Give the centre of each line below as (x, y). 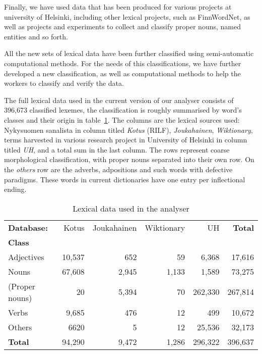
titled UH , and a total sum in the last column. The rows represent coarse (117, 149)
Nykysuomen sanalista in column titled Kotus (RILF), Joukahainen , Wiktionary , (128, 130)
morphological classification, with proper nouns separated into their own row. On (129, 159)
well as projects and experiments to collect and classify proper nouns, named (122, 27)
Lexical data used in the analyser (131, 208)
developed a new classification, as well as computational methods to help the (122, 73)
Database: (28, 227)
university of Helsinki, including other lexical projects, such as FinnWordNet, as (127, 16)
